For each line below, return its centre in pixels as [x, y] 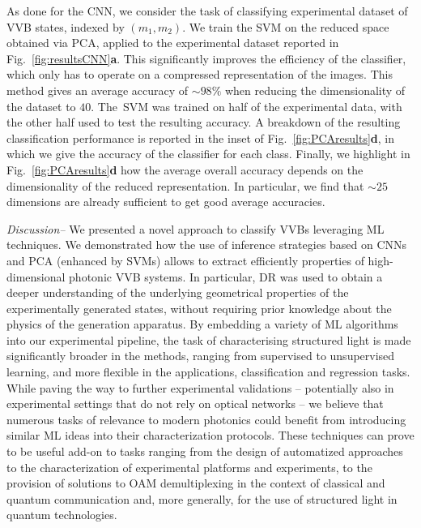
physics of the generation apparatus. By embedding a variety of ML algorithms [202, 324]
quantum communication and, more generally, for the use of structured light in [202, 498]
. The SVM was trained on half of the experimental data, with [247, 106]
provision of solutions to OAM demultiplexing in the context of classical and [196, 483]
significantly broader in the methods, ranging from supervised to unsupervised [201, 356]
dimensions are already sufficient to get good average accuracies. [166, 202]
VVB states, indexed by [66, 26]
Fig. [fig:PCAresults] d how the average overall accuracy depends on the [185, 169]
